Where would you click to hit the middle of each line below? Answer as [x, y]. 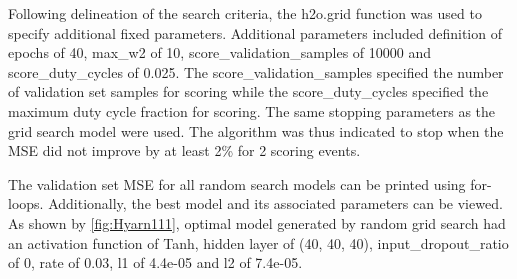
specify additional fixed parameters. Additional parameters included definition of [255, 32]
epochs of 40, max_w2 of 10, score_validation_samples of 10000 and [220, 52]
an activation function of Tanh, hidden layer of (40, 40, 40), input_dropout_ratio [258, 242]
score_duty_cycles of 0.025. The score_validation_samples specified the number [256, 71]
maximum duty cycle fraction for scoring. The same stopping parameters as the [252, 110]
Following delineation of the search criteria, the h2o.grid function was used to [245, 13]
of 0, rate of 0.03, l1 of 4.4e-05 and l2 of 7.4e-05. [155, 262]
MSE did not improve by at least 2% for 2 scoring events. [184, 150]
